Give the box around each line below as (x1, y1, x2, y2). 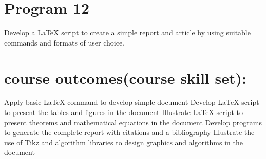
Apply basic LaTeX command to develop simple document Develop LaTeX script (4, 97, 259, 107)
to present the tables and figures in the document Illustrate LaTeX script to (4, 107, 243, 118)
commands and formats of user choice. (4, 37, 125, 48)
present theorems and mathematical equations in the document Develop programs (4, 117, 262, 127)
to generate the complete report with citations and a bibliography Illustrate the (4, 127, 255, 138)
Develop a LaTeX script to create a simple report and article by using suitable (4, 27, 251, 38)
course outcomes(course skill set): (4, 67, 246, 88)
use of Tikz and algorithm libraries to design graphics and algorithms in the (4, 137, 243, 147)
